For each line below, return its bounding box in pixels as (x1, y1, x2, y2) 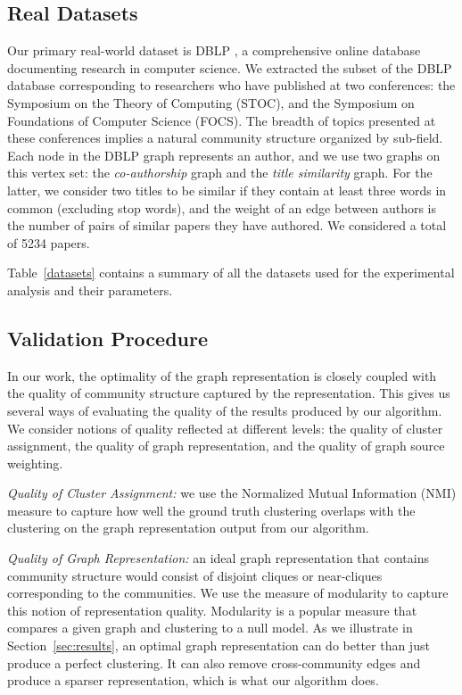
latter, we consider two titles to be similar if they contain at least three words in (7, 180, 447, 199)
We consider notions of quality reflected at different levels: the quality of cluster (7, 418, 443, 437)
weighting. (7, 453, 63, 472)
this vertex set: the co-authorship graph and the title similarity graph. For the (7, 163, 433, 182)
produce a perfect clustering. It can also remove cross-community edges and (7, 653, 421, 672)
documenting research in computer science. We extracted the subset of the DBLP (7, 58, 452, 77)
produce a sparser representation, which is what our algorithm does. (7, 671, 379, 690)
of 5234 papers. (7, 233, 90, 252)
